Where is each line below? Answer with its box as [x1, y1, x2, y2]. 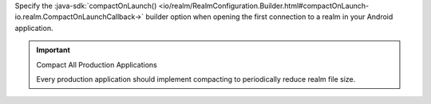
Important [36, 45, 71, 55]
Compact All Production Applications [36, 60, 157, 69]
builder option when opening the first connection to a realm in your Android [145, 12, 393, 21]
